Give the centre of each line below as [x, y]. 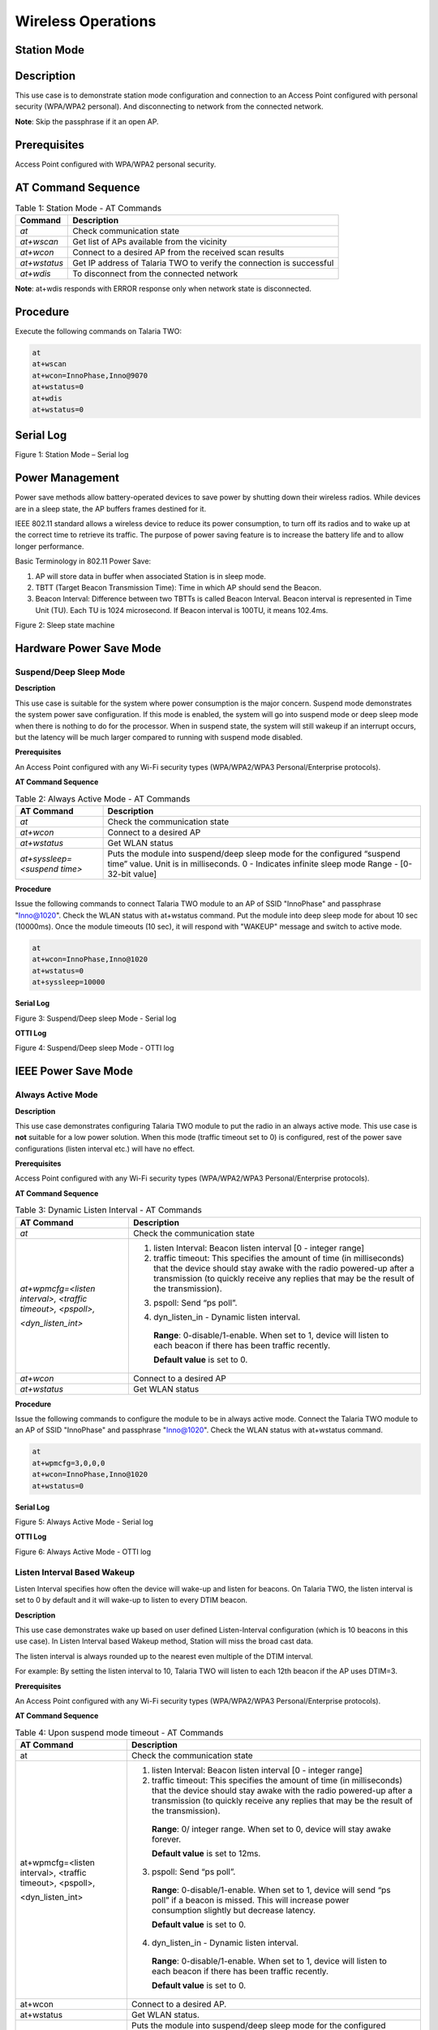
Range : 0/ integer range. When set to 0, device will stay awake [271, 1829]
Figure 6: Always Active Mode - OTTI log [83, 1552]
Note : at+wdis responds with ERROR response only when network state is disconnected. [163, 289]
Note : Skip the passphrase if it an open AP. [87, 121]
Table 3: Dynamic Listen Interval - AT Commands [108, 1210]
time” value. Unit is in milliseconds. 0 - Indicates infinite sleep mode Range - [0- [260, 863]
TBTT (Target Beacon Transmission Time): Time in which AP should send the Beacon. [178, 588]
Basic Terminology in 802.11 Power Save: [83, 561]
